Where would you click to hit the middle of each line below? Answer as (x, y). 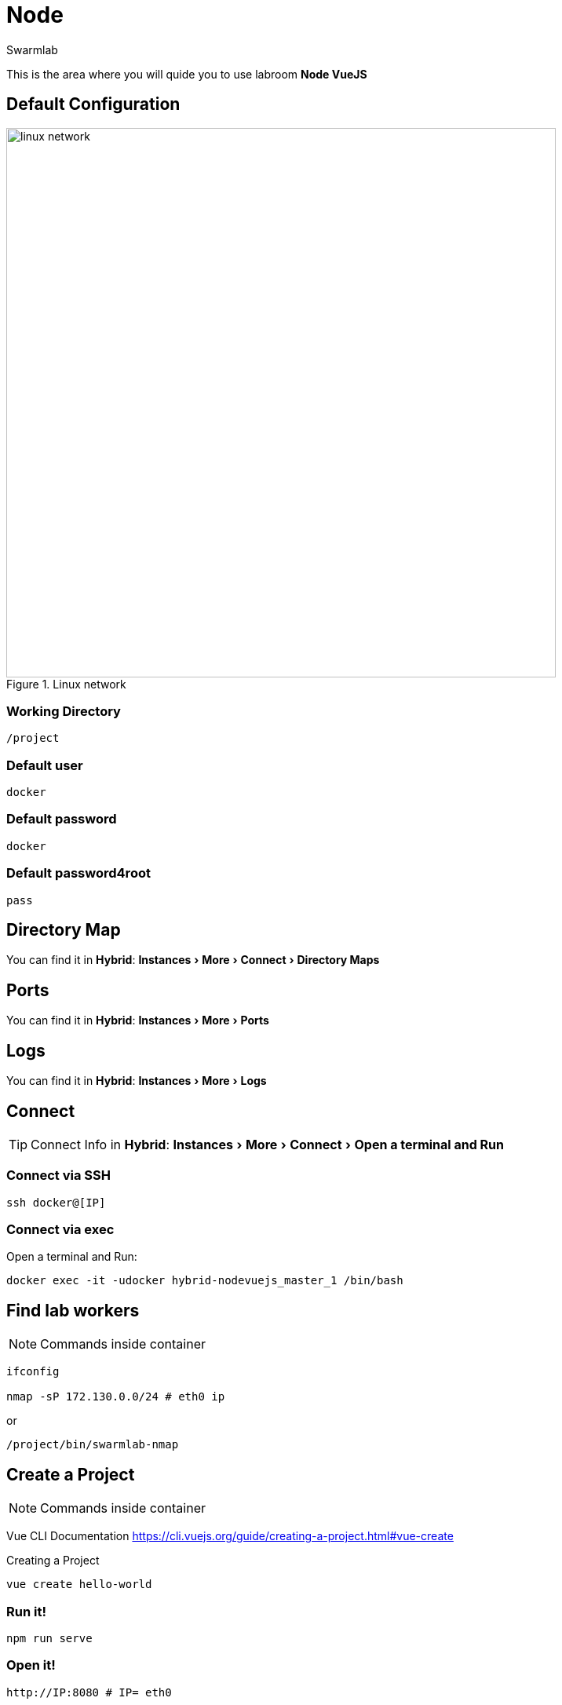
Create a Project (71, 1474)
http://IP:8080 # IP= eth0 (89, 1692)
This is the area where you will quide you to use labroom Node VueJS (187, 74)
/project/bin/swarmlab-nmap (93, 1445)
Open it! (31, 1665)
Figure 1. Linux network (66, 684)
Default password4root (78, 873)
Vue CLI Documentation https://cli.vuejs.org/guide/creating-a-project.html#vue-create (230, 1536)
